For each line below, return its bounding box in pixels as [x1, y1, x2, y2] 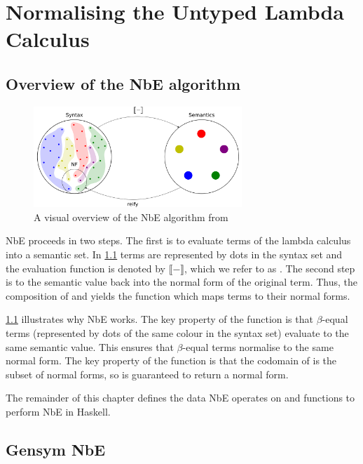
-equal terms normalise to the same [182, 339, 334, 354]
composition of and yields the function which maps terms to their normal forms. [6, 288, 350, 303]
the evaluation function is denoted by [6, 260, 165, 275]
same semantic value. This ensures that [6, 339, 174, 354]
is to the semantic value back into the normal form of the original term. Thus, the [6, 274, 358, 289]
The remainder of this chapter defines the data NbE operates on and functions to [6, 390, 355, 405]
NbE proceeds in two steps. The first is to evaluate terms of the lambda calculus [6, 233, 351, 248]
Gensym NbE [6, 438, 106, 460]
